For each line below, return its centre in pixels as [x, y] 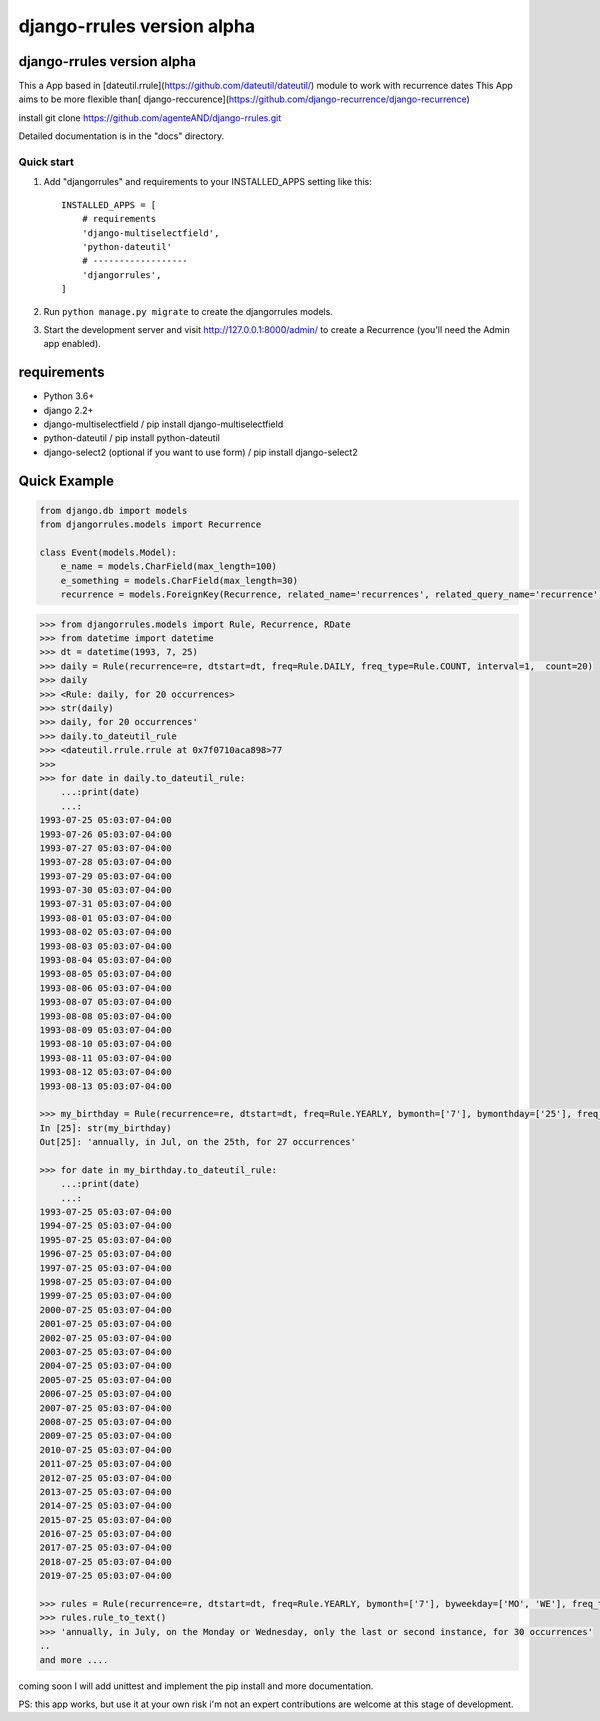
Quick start [46, 162]
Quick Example [66, 480]
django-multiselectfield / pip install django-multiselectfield [163, 424]
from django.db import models [113, 510]
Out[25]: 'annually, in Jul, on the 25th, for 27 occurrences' [198, 1142]
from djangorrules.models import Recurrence [150, 524]
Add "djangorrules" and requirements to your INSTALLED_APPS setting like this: [207, 182]
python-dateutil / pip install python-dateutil [131, 438]
